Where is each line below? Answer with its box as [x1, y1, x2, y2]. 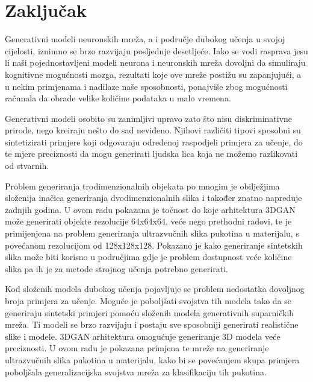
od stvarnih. [5, 159, 49, 172]
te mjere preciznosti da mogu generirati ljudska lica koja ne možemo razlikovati [5, 147, 298, 160]
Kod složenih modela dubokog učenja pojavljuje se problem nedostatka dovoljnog [5, 282, 305, 295]
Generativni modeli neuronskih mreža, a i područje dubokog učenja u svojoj [5, 33, 285, 45]
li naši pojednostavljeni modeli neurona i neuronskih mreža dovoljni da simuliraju [5, 56, 306, 69]
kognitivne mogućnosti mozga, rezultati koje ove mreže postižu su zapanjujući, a [5, 68, 302, 80]
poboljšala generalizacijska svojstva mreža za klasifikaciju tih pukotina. [5, 365, 267, 378]
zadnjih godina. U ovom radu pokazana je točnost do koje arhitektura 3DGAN [5, 203, 296, 215]
